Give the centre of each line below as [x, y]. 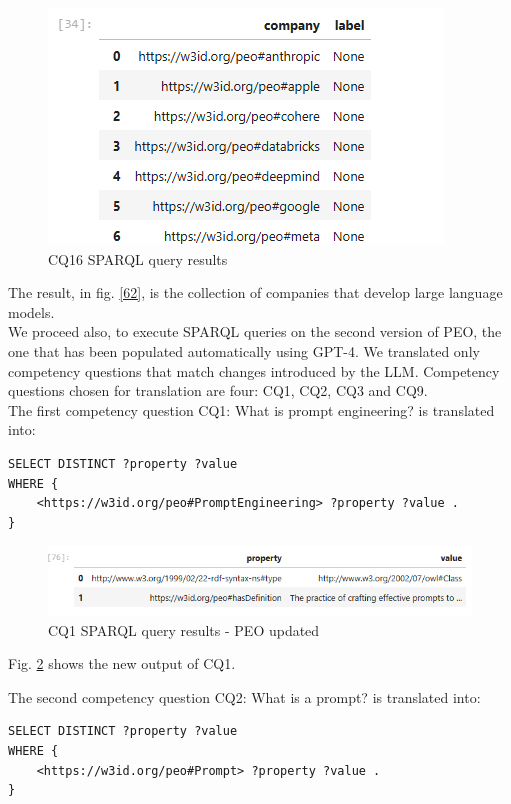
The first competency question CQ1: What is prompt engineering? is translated [251, 409]
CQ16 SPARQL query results [138, 258]
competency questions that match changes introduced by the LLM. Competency [254, 370]
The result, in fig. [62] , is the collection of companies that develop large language [255, 292]
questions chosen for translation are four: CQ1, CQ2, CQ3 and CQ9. [218, 390]
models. [31, 311]
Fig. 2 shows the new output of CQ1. [122, 663]
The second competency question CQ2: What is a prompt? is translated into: [244, 696]
